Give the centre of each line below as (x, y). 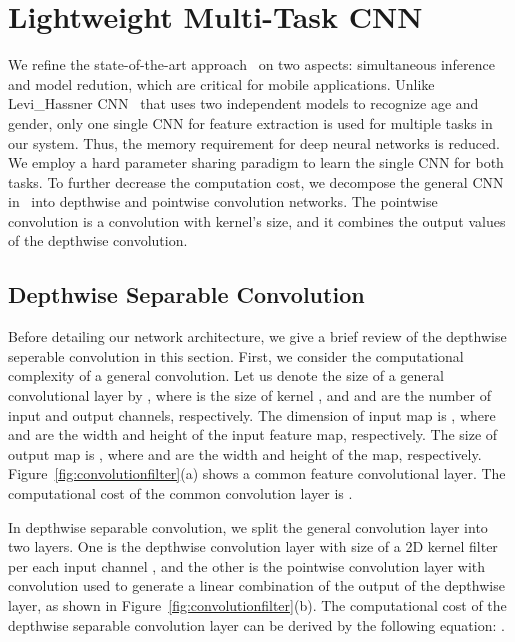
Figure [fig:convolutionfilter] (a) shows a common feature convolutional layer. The (257, 473)
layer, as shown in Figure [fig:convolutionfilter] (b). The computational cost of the (257, 604)
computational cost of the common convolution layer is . (180, 493)
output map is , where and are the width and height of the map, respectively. (245, 453)
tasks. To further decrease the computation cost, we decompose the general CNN (256, 181)
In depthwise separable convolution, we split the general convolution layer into (248, 526)
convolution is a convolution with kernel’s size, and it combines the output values (257, 220)
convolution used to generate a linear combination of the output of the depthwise (256, 585)
